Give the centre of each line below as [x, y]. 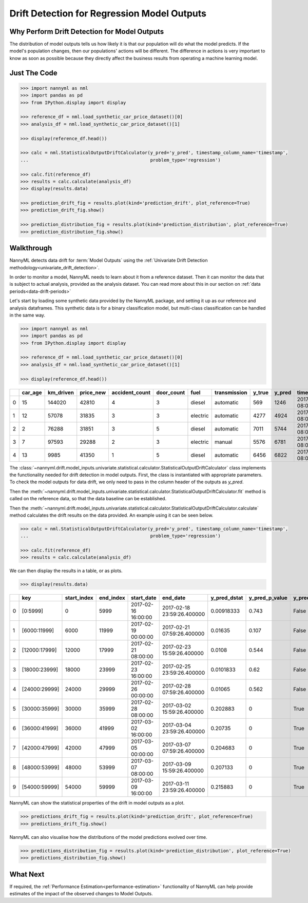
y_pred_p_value [268, 598]
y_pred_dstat [227, 598]
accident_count [131, 392]
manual [224, 442]
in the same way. [27, 315]
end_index [112, 598]
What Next [27, 874]
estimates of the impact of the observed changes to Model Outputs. [81, 894]
